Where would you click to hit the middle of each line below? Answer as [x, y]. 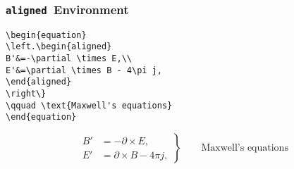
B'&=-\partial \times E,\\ [69, 59]
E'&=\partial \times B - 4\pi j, [84, 70]
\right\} [26, 94]
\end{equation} [41, 117]
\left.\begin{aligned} [59, 47]
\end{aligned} [39, 82]
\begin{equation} [46, 35]
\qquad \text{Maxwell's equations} [89, 105]
